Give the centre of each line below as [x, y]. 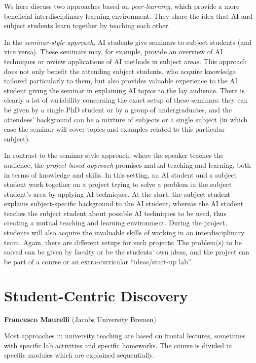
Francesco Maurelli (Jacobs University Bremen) [80, 319]
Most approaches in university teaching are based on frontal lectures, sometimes [125, 336]
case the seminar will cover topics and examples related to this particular [114, 129]
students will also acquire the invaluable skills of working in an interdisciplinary [124, 233]
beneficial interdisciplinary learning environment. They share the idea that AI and [128, 16]
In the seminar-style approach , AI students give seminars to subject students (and [128, 42]
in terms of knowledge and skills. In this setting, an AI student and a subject [120, 174]
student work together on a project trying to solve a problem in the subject [118, 184]
